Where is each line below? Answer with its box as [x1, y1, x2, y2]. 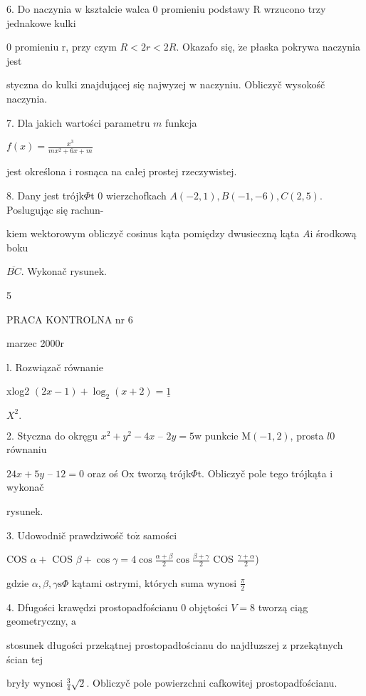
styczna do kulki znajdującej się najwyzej [6, 77, 187, 92]
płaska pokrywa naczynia [250, 39, 360, 54]
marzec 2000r [6, 336, 64, 350]
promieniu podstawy [161, 1, 250, 16]
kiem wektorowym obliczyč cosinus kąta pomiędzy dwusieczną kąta [6, 226, 300, 241]
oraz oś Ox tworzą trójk [87, 465, 192, 480]
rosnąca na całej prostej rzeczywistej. [75, 164, 237, 179]
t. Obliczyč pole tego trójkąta [197, 465, 327, 480]
